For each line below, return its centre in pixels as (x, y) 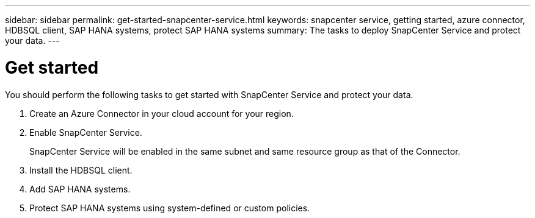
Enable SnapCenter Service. (86, 132)
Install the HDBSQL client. (81, 170)
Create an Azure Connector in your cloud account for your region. (162, 113)
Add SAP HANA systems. (80, 189)
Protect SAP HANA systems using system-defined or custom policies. (170, 208)
